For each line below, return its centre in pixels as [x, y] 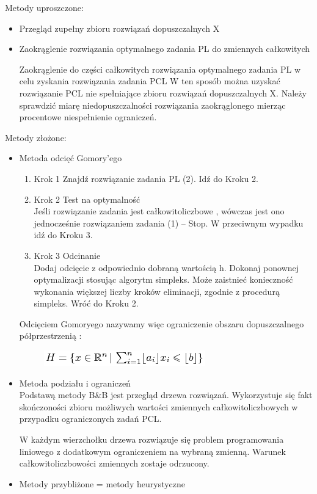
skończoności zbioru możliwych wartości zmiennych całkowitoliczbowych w [158, 406]
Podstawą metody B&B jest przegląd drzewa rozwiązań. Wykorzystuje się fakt [166, 395]
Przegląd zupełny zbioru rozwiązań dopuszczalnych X [119, 28]
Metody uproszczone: [44, 7]
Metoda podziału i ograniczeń [75, 383]
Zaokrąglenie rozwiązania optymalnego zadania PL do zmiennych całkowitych [165, 49]
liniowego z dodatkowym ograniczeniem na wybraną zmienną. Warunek [152, 451]
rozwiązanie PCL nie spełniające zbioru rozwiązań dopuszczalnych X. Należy [163, 93]
